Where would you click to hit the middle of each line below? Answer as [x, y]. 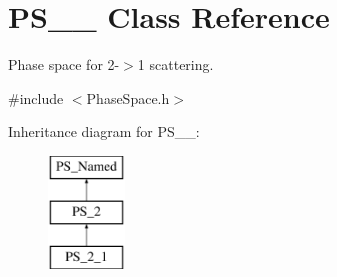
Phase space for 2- [64, 64]
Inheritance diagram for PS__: [104, 131]
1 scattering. [175, 64]
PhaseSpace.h [128, 97]
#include [36, 97]
